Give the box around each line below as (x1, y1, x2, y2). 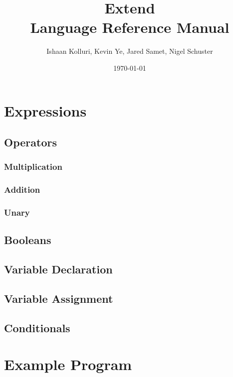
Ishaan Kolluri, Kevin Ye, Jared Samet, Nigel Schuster (46, 46, 213, 56)
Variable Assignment (4, 290, 113, 306)
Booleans (4, 232, 51, 248)
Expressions (4, 100, 87, 121)
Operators (4, 134, 57, 150)
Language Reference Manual (30, 17, 230, 37)
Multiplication (4, 160, 62, 173)
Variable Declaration (4, 261, 113, 277)
